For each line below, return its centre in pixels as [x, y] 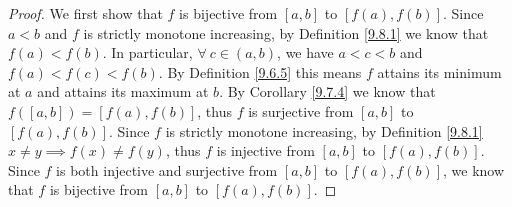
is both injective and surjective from [167, 169]
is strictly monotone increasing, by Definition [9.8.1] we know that [286, 32]
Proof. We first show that [85, 13]
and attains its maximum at [123, 91]
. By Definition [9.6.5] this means [260, 71]
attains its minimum [439, 71]
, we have [305, 52]
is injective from [265, 150]
